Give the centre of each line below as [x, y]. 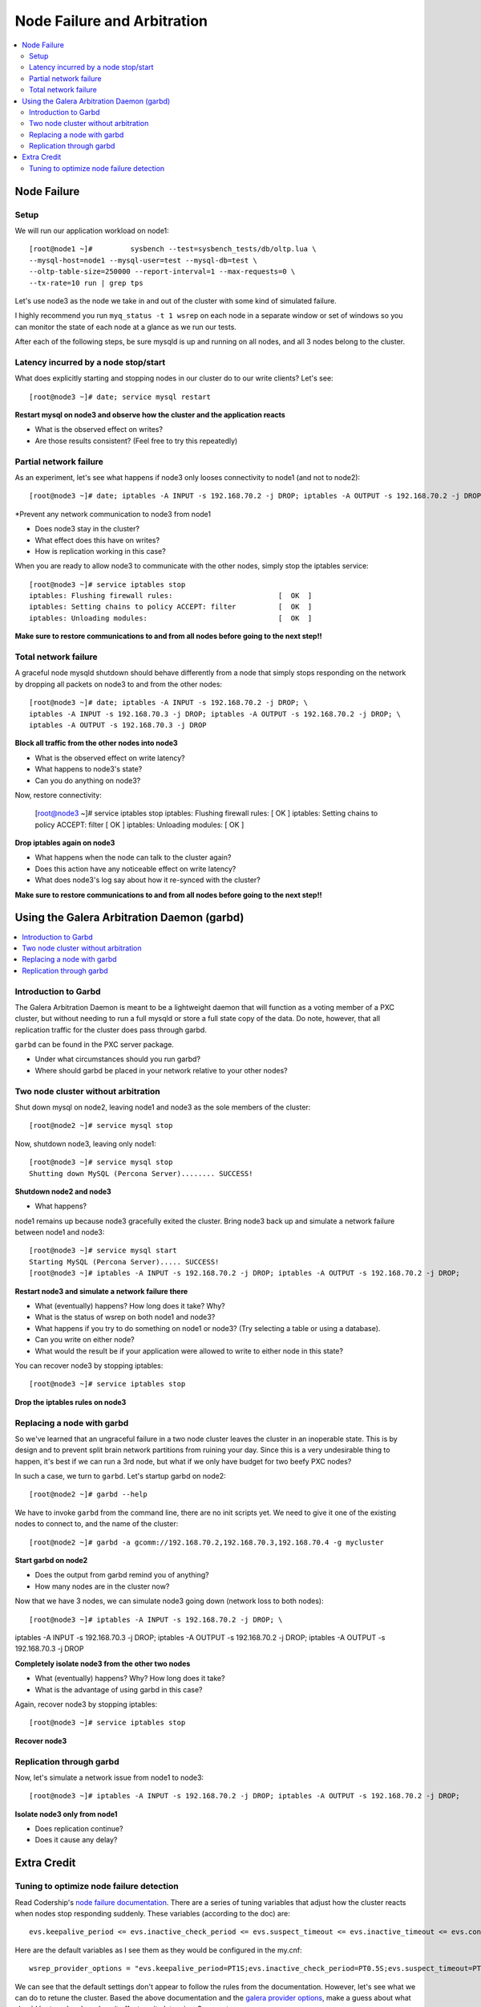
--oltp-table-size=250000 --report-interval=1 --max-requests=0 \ [162, 272]
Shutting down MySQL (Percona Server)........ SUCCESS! [141, 1173]
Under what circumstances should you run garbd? [117, 1059]
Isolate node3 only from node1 [66, 1814]
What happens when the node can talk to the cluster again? [133, 857]
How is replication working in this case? [100, 551]
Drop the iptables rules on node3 [71, 1402]
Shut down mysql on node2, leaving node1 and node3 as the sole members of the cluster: [163, 1107]
